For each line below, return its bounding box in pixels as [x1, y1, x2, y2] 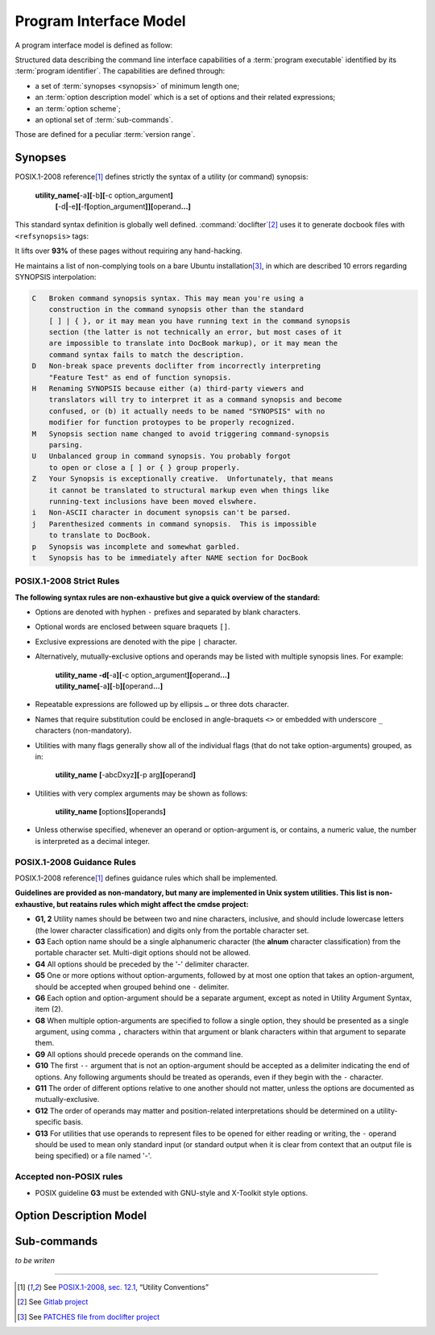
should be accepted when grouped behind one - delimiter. [35, 982, 230, 992]
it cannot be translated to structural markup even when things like [48, 485, 329, 495]
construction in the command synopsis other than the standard [48, 305, 304, 314]
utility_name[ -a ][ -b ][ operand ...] [55, 681, 164, 691]
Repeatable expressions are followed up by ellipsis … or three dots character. [35, 700, 289, 709]
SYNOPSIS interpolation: [14, 272, 97, 281]
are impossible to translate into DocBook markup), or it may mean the [48, 339, 338, 348]
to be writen [14, 1256, 56, 1266]
